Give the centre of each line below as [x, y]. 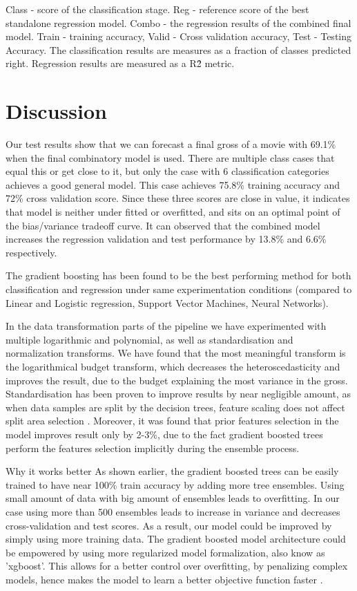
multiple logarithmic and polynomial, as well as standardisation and [149, 339]
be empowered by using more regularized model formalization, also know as [165, 552]
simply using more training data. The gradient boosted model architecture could [176, 539]
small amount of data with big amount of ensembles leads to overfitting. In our [173, 498]
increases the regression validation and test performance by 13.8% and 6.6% [166, 239]
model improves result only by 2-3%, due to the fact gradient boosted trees [164, 434]
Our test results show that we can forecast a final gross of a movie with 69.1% [171, 144]
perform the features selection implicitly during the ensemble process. [153, 448]
